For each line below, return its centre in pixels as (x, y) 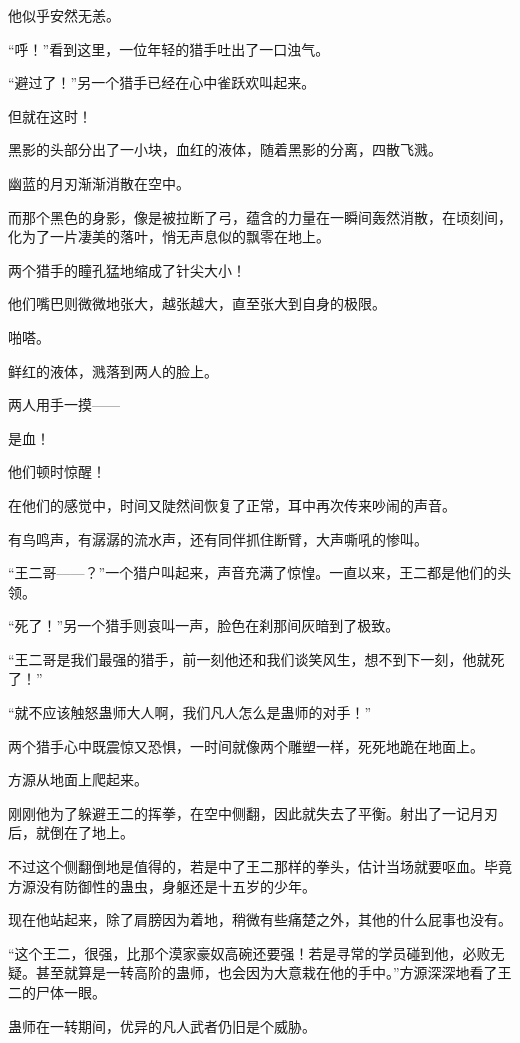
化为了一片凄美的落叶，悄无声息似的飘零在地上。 (169, 236)
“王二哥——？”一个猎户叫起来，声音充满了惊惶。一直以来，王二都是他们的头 (260, 572)
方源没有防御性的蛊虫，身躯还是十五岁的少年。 (162, 885)
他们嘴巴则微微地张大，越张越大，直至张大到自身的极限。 (197, 303)
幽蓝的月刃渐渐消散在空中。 (99, 182)
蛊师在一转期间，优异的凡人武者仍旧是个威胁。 (162, 1025)
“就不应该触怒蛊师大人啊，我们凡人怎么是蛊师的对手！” (190, 712)
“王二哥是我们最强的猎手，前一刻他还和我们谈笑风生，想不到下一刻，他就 (249, 658)
